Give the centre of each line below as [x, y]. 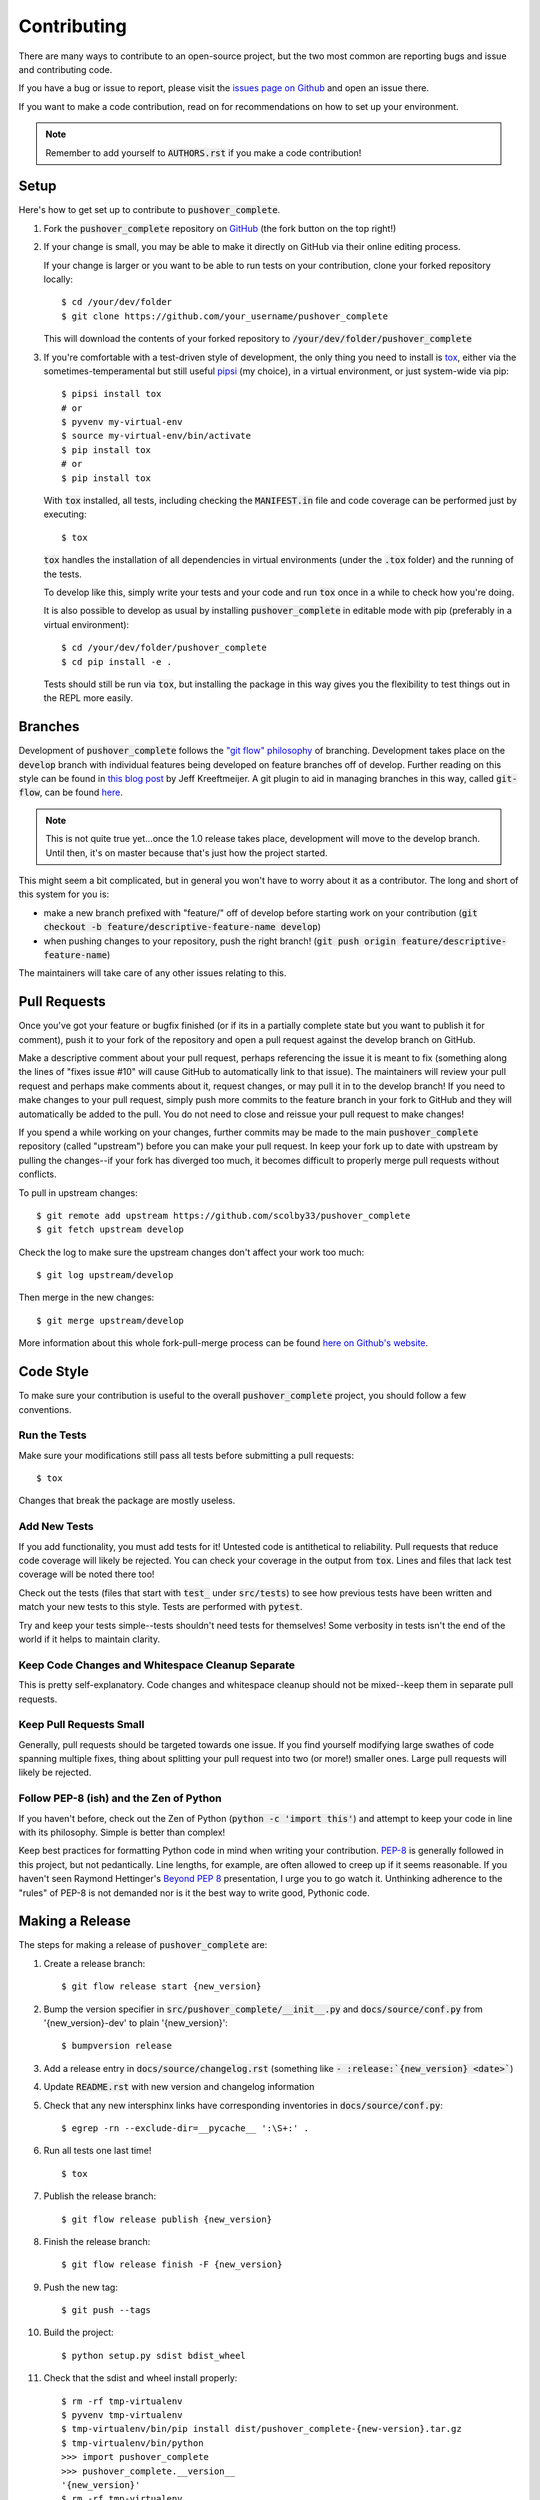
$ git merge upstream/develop [110, 1320]
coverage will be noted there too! [86, 1574]
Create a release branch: [94, 1963]
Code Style [53, 1371]
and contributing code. [65, 69]
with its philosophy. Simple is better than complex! [122, 1832]
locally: [58, 279]
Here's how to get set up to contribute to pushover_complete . [149, 210]
